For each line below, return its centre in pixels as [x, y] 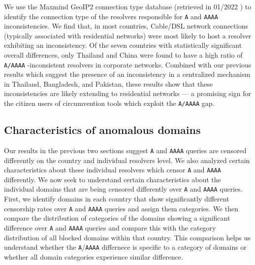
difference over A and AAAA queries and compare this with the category [110, 227]
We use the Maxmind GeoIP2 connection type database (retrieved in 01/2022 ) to [128, 6]
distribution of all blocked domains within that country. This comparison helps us [127, 237]
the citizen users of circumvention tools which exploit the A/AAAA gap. [109, 103]
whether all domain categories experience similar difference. [94, 256]
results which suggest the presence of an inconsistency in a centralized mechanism [127, 74]
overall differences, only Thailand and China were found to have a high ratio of [123, 55]
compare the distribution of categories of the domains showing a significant [117, 218]
